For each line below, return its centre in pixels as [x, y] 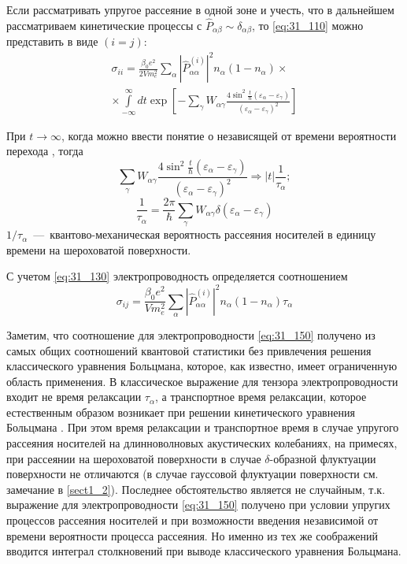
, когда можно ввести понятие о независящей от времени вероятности [229, 135]
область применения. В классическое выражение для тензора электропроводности [202, 381]
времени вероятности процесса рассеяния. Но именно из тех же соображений [192, 535]
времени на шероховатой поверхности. [99, 249]
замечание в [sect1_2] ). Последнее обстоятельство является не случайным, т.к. [196, 489]
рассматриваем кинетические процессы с [104, 25]
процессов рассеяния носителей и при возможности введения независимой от [192, 520]
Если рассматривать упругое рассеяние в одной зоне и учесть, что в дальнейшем [200, 9]
